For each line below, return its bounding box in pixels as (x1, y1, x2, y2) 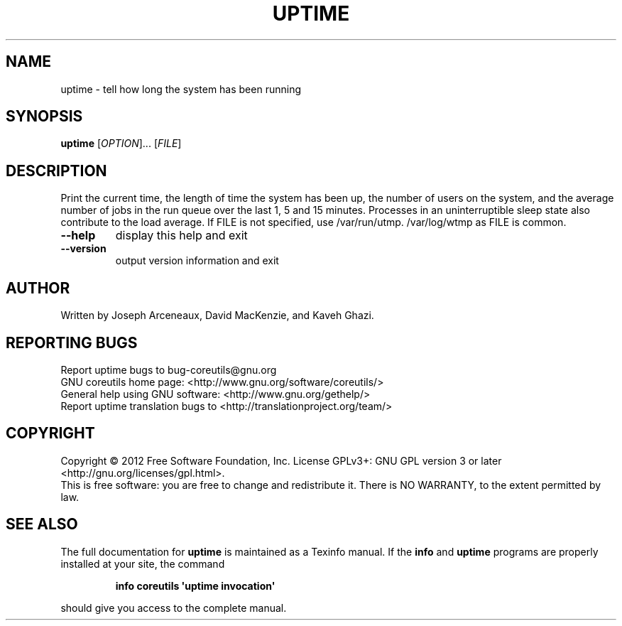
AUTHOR (6, 279, 70, 297)
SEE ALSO (6, 515, 78, 534)
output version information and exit (115, 254, 279, 267)
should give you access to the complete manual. (60, 601, 287, 614)
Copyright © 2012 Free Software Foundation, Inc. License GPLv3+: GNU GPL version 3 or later (60, 454, 502, 467)
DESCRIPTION (6, 161, 107, 180)
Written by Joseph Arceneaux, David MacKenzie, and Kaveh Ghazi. (60, 309, 374, 322)
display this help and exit (115, 228, 248, 243)
